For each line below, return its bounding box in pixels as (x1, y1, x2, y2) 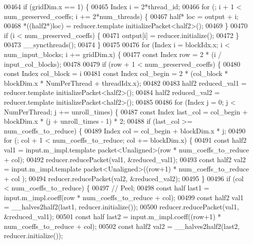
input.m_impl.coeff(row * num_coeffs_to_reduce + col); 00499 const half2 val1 (4, 192, 244, 202)
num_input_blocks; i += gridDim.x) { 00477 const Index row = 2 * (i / (4, 49, 222, 59)
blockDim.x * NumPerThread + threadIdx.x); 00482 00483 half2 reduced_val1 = (4, 77, 247, 88)
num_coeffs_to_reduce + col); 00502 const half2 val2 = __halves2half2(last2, (4, 221, 240, 231)
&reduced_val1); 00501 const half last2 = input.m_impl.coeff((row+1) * (4, 211, 221, 222)
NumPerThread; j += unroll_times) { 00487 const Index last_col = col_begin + (4, 106, 248, 116)
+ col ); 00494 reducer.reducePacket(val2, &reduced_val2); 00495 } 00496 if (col (4, 173, 244, 183)
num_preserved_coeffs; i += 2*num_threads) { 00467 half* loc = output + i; (4, 11, 239, 21)
